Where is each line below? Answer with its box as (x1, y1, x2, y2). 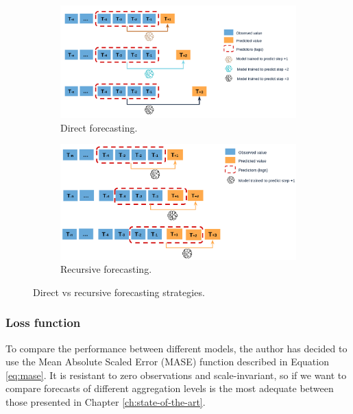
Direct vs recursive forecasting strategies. (33, 284, 205, 299)
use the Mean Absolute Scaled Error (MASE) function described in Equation (5, 354, 329, 369)
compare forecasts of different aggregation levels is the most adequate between (5, 381, 334, 395)
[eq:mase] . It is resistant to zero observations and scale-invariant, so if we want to (5, 367, 347, 382)
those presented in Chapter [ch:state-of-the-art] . (5, 394, 206, 409)
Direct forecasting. (60, 120, 138, 134)
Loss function (5, 314, 81, 331)
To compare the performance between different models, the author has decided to (5, 341, 348, 355)
